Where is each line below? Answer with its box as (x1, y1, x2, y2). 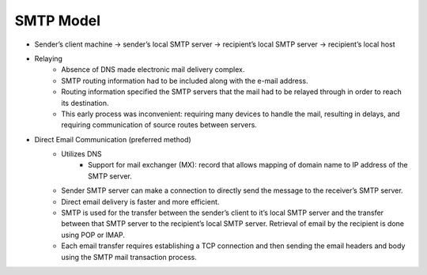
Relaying (34, 54, 63, 63)
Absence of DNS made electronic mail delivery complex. (61, 65, 245, 74)
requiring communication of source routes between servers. (61, 120, 257, 130)
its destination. (61, 98, 110, 107)
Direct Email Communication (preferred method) (34, 134, 191, 144)
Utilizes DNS (61, 149, 102, 159)
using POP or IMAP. (61, 230, 126, 239)
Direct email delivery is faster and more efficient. (61, 197, 220, 206)
